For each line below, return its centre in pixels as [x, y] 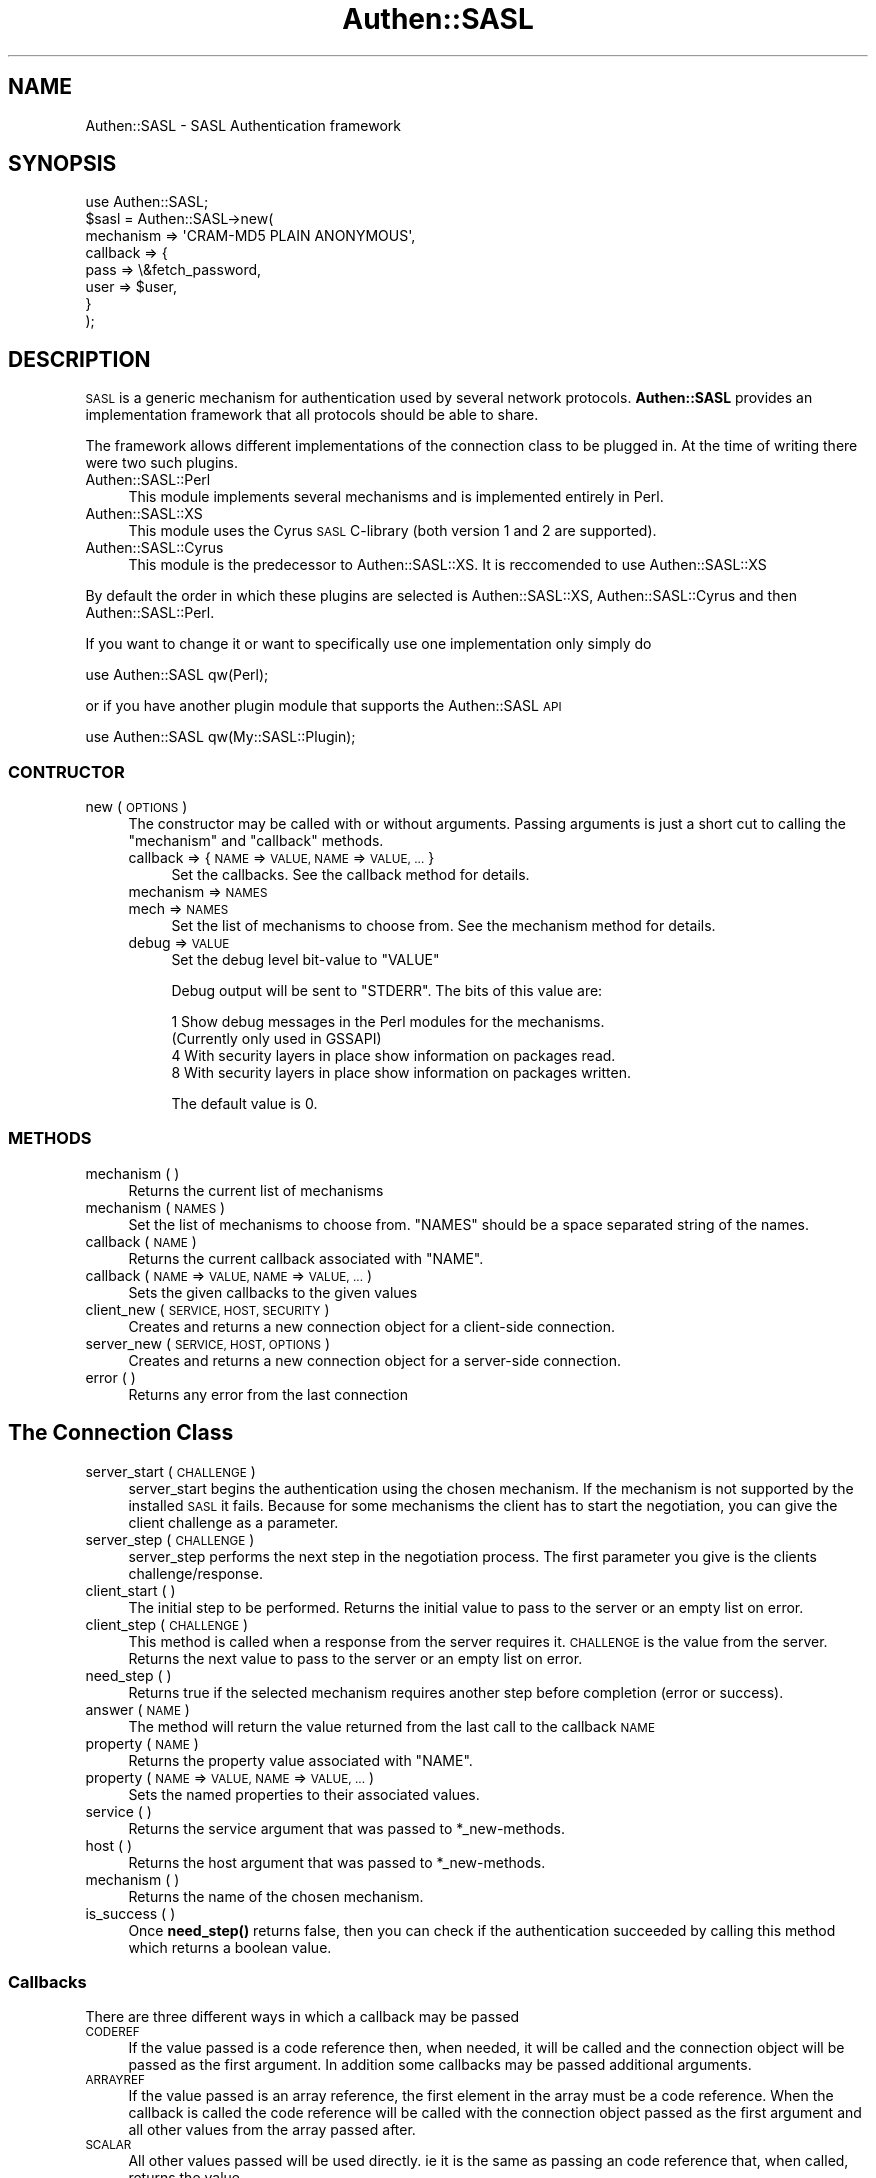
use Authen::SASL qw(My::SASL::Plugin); [220, 737]
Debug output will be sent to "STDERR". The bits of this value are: [387, 991]
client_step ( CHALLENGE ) [167, 1624]
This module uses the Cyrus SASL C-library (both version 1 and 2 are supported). [392, 531]
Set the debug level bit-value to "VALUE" [305, 960]
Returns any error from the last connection [268, 1394]
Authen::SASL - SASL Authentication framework [243, 125]
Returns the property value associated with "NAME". [300, 1760]
